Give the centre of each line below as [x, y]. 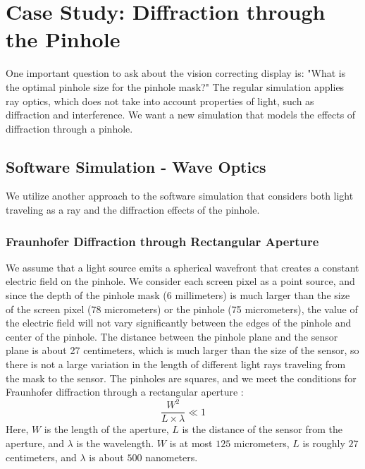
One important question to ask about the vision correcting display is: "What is [176, 73]
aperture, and [35, 443]
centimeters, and [41, 457]
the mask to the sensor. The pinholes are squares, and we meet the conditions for [181, 378]
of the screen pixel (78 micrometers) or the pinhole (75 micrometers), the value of [182, 309]
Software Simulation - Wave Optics [136, 166]
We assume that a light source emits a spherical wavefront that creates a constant [182, 267]
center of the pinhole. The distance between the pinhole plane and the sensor [172, 336]
